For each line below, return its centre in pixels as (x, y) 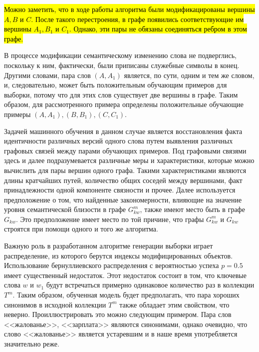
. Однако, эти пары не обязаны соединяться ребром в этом (158, 29)
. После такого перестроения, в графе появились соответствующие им (137, 19)
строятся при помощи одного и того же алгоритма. (81, 229)
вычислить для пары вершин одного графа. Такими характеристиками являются (125, 170)
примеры (17, 114)
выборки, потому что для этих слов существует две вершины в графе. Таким (121, 94)
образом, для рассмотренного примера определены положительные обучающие (124, 104)
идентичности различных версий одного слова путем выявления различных (119, 141)
